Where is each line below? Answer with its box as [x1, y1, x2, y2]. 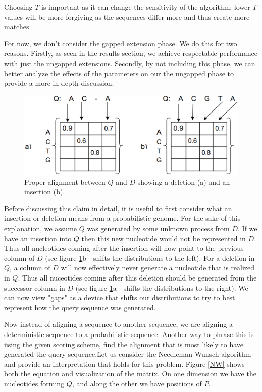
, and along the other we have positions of [72, 378, 202, 388]
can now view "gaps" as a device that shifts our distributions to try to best [4, 292, 235, 303]
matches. [4, 21, 31, 32]
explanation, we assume [4, 223, 77, 234]
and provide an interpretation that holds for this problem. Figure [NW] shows [4, 358, 245, 369]
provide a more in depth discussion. [4, 78, 114, 88]
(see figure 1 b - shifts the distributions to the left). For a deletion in [45, 252, 255, 263]
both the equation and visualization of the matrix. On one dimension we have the [4, 368, 256, 379]
